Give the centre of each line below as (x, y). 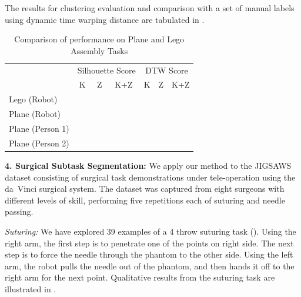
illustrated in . (31, 288)
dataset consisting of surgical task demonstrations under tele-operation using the (150, 177)
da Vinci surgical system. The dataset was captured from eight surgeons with (145, 188)
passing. (19, 211)
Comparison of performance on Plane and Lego (99, 39)
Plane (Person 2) (39, 143)
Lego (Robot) (33, 99)
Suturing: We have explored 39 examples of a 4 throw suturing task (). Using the (150, 231)
